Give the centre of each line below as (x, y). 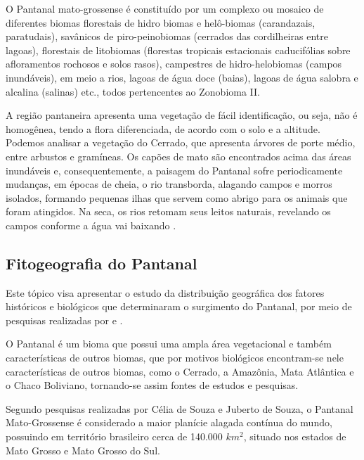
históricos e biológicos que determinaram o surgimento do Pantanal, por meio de (179, 306)
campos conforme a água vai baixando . (91, 225)
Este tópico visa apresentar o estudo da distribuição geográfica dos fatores (165, 292)
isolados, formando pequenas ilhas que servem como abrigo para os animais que (177, 197)
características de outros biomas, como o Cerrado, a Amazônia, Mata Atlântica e (180, 371)
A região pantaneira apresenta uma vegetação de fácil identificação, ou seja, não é (182, 115)
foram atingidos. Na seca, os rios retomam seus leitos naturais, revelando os (168, 211)
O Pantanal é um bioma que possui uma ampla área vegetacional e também (169, 344)
